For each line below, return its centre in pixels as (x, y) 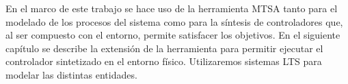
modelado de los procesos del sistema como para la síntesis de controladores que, (174, 21)
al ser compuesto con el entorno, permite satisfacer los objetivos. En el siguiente (173, 35)
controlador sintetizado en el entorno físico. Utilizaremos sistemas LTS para (164, 61)
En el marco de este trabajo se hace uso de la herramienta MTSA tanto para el (172, 8)
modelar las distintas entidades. (71, 74)
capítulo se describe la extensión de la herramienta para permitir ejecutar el (164, 48)
